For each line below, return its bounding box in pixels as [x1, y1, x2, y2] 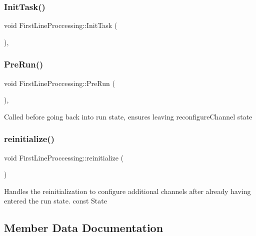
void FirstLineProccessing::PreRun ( [4, 77, 115, 88]
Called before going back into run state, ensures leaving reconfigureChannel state [4, 111, 252, 121]
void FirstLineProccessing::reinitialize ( [4, 152, 123, 162]
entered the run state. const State [4, 195, 107, 206]
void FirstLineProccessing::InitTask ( [4, 20, 117, 30]
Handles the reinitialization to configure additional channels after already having [4, 185, 251, 196]
